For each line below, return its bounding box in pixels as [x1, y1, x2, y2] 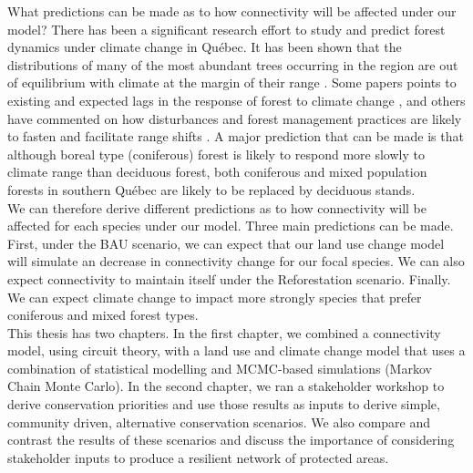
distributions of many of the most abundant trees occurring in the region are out [7, 55, 458, 74]
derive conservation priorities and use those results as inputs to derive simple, [7, 395, 440, 414]
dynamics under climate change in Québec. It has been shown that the [7, 37, 402, 57]
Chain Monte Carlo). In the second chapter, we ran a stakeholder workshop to [7, 376, 445, 396]
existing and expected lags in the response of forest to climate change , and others [7, 90, 466, 109]
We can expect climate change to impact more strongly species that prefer [7, 287, 422, 306]
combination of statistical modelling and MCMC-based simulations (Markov [7, 358, 432, 377]
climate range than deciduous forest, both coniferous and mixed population [7, 162, 427, 181]
